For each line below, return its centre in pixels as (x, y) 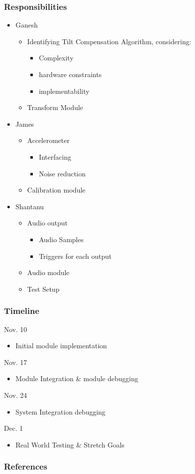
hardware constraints (70, 74)
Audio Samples (61, 239)
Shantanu (30, 206)
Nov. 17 (16, 362)
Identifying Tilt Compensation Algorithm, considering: (109, 41)
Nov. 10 (16, 329)
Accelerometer (48, 140)
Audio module (48, 272)
